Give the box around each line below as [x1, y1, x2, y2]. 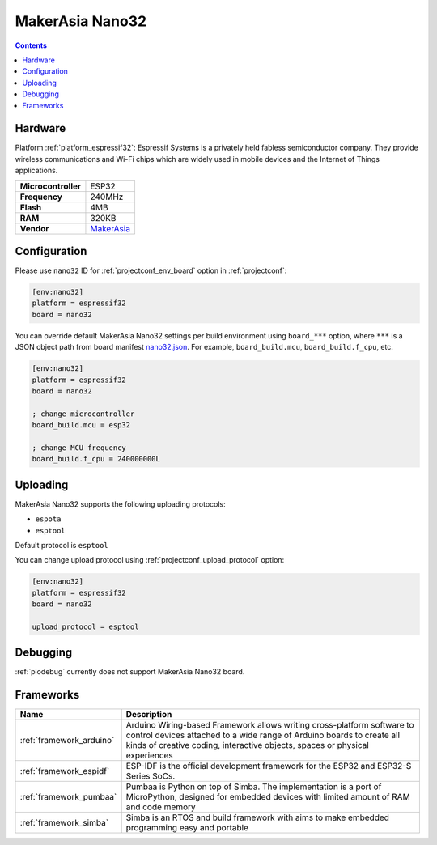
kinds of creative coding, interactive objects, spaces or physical [125, 740, 370, 751]
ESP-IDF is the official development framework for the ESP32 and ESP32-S [125, 761, 412, 772]
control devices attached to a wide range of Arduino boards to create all [125, 729, 401, 741]
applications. [15, 166, 58, 176]
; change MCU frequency [32, 443, 127, 452]
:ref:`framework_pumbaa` [19, 792, 117, 803]
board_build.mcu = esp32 [32, 421, 131, 430]
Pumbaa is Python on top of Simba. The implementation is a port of [125, 781, 382, 792]
